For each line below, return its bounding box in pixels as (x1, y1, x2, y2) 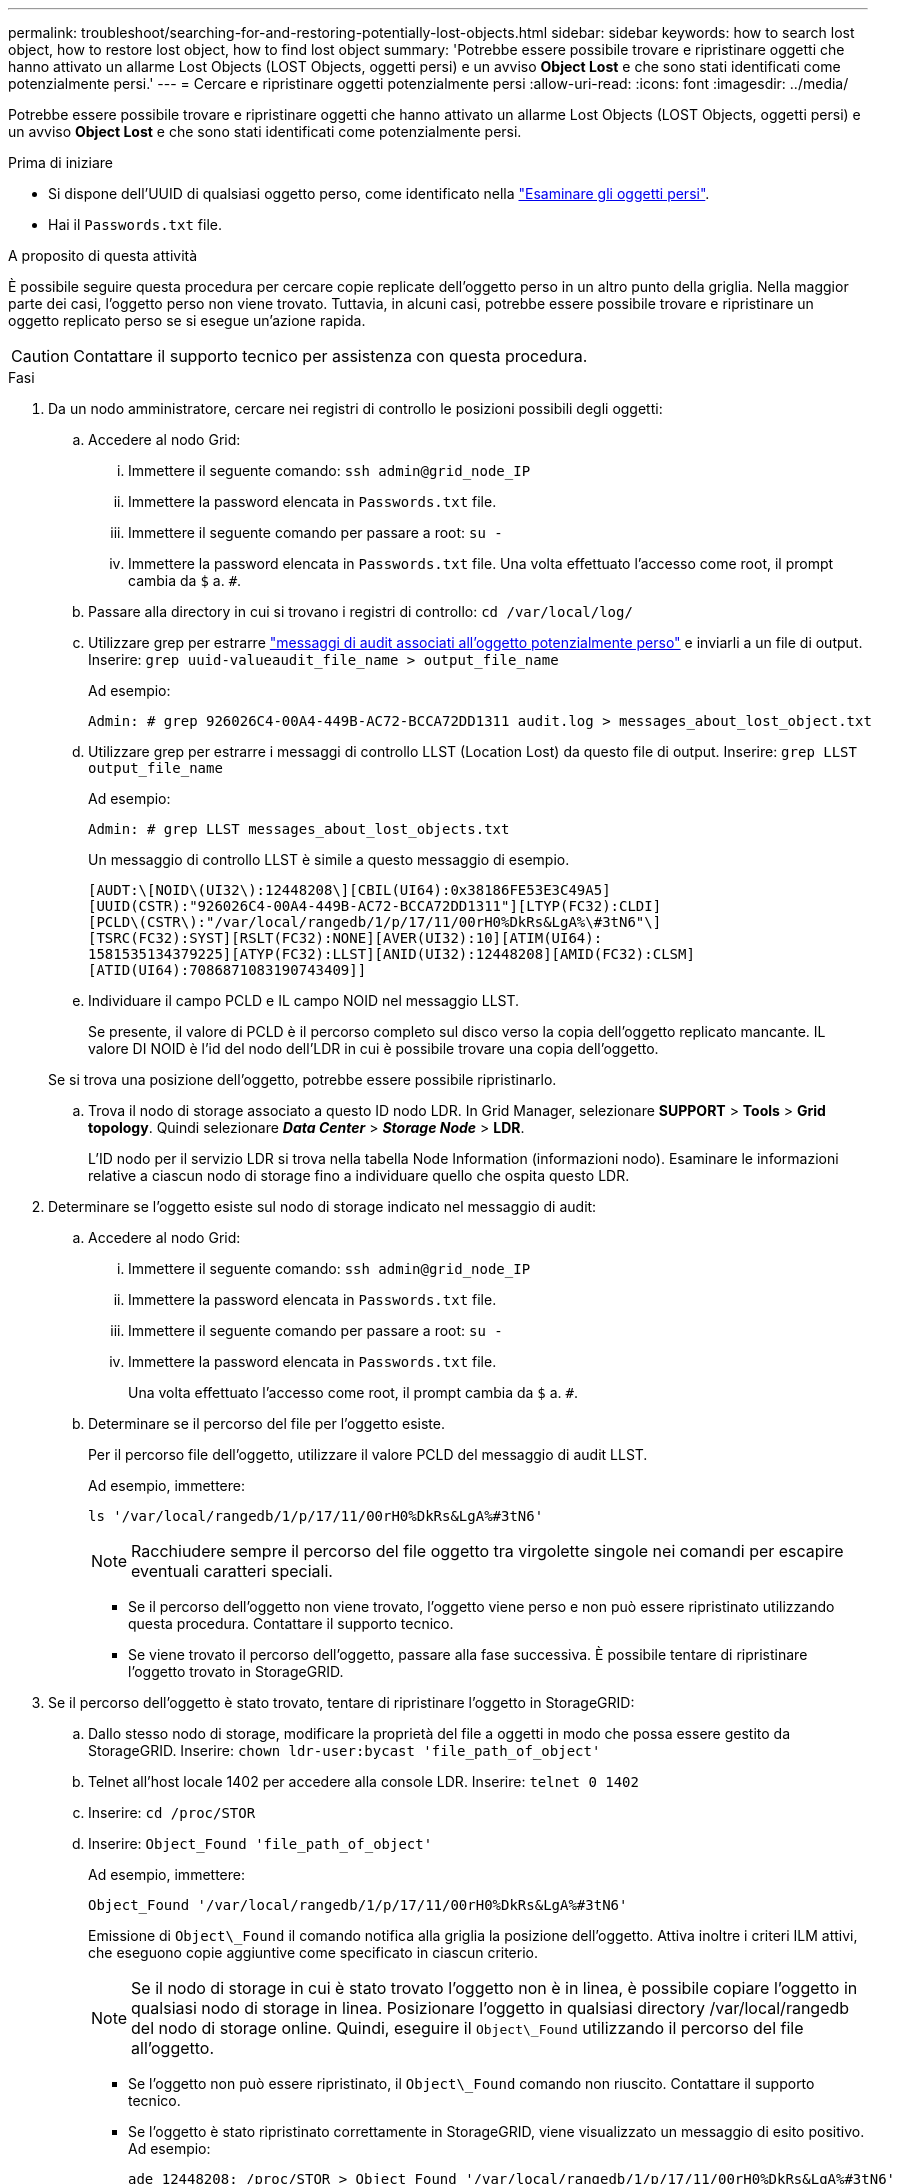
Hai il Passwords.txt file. (48, 216, 222, 233)
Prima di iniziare (8, 154, 113, 171)
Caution (11, 346, 70, 366)
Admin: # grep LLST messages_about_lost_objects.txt (88, 821, 510, 837)
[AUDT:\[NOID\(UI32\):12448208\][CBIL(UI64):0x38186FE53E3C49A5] (88, 882, 611, 898)
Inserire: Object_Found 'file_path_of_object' (88, 1835, 433, 1852)
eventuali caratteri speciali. (131, 1561, 333, 1581)
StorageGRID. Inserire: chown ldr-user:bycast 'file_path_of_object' (88, 1742, 601, 1759)
